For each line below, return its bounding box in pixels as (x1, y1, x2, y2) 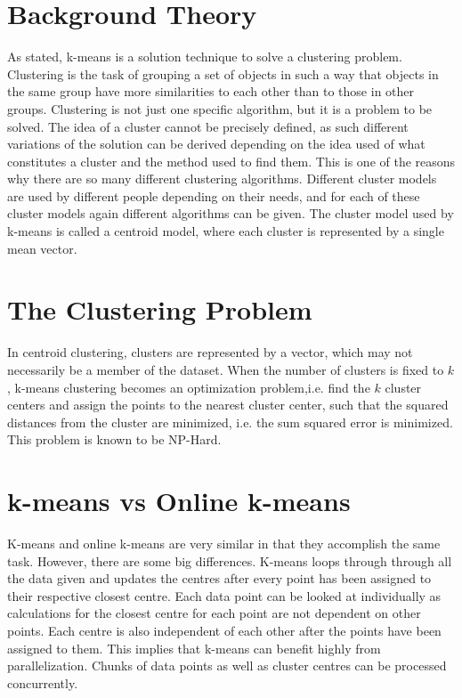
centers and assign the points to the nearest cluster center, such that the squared (7, 395, 449, 414)
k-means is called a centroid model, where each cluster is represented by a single (7, 222, 444, 240)
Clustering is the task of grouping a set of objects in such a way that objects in (7, 64, 439, 83)
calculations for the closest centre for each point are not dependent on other (7, 604, 421, 622)
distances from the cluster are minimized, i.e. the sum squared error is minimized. (7, 412, 453, 431)
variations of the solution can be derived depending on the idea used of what (7, 134, 426, 153)
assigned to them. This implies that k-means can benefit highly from (7, 638, 381, 657)
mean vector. (7, 239, 77, 257)
